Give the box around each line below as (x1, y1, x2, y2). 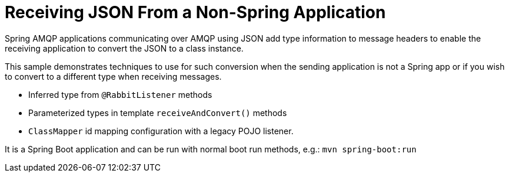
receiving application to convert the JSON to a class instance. (5, 43, 244, 53)
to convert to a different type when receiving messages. (5, 71, 222, 81)
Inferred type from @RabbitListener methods (28, 89, 212, 100)
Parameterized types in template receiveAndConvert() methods (28, 107, 287, 118)
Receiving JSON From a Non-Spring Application (5, 2, 386, 22)
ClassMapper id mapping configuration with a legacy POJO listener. (28, 125, 294, 136)
